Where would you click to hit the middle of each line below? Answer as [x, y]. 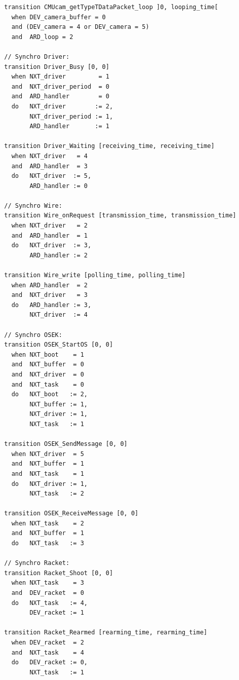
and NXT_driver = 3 [49, 295]
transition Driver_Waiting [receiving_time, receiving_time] [109, 146]
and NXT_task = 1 [48, 474]
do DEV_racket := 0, [49, 663]
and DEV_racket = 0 [48, 593]
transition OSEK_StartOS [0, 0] [59, 345]
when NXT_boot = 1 [48, 354]
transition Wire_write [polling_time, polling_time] [95, 275]
